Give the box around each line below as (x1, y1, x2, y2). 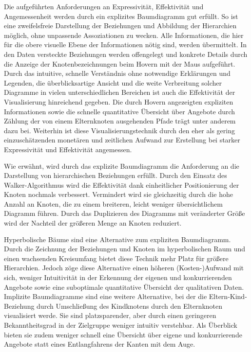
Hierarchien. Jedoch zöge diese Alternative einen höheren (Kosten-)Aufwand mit (4, 263, 244, 273)
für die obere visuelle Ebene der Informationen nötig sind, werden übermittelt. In (4, 39, 247, 50)
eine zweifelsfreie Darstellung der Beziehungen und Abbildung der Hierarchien (4, 20, 237, 31)
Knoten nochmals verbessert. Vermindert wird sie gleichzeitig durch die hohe (4, 189, 233, 199)
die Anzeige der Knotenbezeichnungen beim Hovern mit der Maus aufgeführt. (4, 58, 235, 69)
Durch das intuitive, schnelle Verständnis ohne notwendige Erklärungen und (4, 68, 231, 78)
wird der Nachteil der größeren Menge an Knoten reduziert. (4, 218, 182, 228)
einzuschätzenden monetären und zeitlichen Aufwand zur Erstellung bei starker (4, 135, 240, 145)
